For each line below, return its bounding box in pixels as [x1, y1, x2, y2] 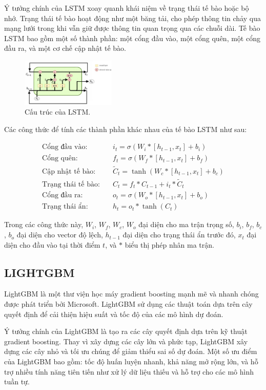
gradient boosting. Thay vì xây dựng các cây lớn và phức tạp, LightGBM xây [4, 336, 248, 346]
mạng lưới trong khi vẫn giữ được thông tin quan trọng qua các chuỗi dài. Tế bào [4, 23, 260, 33]
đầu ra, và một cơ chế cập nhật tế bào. [4, 43, 127, 53]
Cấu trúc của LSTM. [25, 106, 91, 117]
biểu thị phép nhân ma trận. [125, 239, 214, 250]
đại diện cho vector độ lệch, [16, 229, 103, 240]
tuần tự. [4, 376, 30, 387]
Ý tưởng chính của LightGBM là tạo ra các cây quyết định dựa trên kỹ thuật [4, 326, 248, 337]
